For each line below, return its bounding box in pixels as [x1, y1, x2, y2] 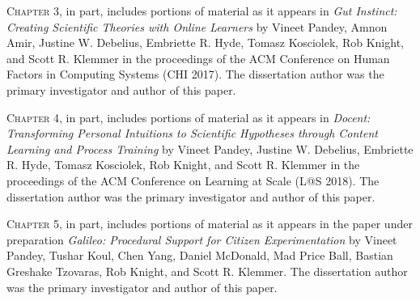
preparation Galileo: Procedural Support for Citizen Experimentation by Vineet [6, 231, 397, 248]
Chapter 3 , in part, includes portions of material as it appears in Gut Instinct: [6, 2, 397, 19]
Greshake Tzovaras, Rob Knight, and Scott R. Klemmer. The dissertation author [6, 262, 408, 279]
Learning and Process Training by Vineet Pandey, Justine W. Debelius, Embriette [6, 140, 414, 157]
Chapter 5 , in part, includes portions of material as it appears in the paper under [6, 215, 413, 232]
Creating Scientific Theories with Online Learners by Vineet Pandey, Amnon [6, 18, 388, 35]
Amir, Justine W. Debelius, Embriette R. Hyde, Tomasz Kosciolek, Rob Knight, [6, 34, 404, 51]
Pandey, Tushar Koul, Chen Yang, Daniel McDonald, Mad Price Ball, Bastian [6, 247, 393, 264]
